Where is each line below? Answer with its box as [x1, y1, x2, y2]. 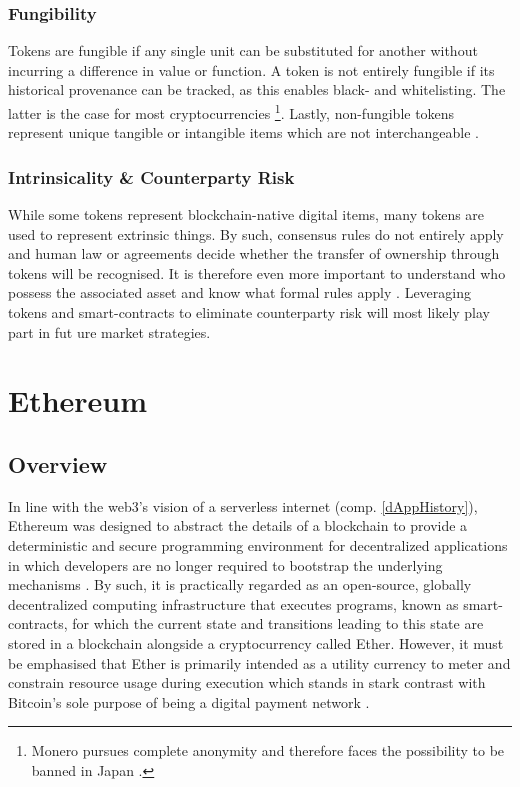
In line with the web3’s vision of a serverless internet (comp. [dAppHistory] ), [8, 495, 478, 516]
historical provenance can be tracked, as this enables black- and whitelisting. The [8, 79, 506, 100]
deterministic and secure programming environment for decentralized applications [8, 534, 508, 555]
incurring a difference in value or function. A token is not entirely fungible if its [8, 59, 495, 80]
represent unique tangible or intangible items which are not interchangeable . [8, 122, 479, 143]
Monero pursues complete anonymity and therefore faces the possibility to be [31, 740, 505, 761]
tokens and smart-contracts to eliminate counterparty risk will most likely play [8, 302, 491, 323]
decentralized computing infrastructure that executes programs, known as [8, 593, 459, 614]
